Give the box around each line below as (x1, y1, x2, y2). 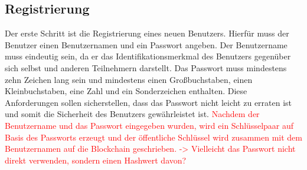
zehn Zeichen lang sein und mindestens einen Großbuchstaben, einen (5, 73, 253, 85)
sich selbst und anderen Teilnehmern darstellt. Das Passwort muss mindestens (5, 61, 287, 74)
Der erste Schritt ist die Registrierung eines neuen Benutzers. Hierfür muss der (5, 27, 289, 39)
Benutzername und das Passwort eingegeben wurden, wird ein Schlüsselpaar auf (5, 119, 294, 131)
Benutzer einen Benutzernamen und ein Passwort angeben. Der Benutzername (5, 38, 288, 51)
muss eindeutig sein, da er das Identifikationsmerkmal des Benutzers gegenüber (5, 50, 291, 62)
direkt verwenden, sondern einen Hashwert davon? (5, 154, 187, 166)
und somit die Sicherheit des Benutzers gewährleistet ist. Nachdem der (5, 108, 260, 120)
